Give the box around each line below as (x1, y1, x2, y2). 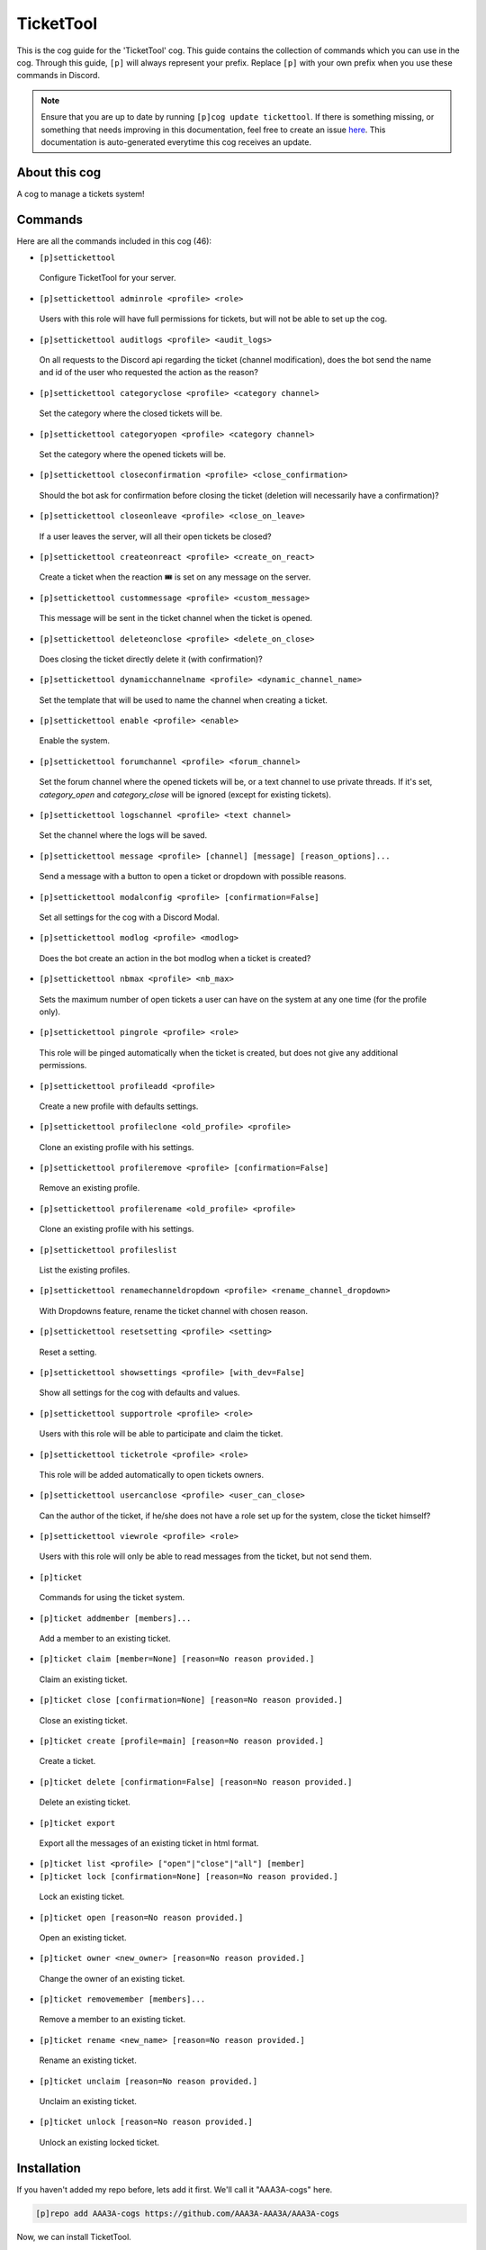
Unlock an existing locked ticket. (39, 2137, 160, 2147)
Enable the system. (39, 735, 111, 746)
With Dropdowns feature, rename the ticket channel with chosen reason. (39, 1305, 309, 1316)
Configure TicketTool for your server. (39, 273, 176, 283)
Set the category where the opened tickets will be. (39, 449, 227, 459)
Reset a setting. (39, 1346, 97, 1357)
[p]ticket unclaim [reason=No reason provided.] (39, 2075, 258, 2086)
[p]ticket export (39, 1818, 116, 1828)
